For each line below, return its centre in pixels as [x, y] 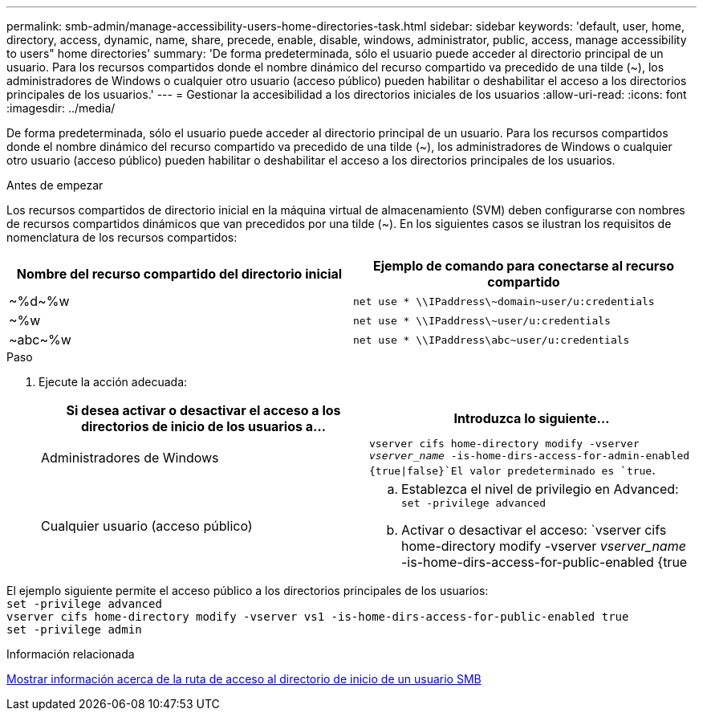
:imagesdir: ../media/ [61, 108]
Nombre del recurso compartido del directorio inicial [179, 274]
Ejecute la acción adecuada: [113, 382]
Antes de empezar [55, 185]
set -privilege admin [74, 629]
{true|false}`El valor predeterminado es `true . [512, 470]
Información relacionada [71, 654]
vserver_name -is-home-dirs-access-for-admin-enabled [530, 456]
